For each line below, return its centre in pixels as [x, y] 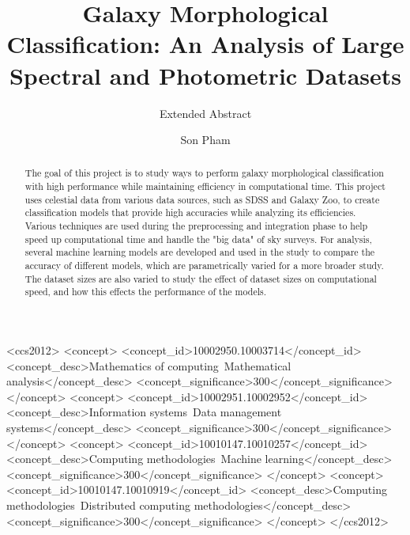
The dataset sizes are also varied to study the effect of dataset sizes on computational [201, 278]
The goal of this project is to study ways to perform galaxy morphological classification [204, 173]
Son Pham [205, 140]
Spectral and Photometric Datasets [205, 75]
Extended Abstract [205, 113]
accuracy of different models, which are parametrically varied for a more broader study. [204, 266]
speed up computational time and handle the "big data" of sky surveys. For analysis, [198, 239]
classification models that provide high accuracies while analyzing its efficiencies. [190, 212]
